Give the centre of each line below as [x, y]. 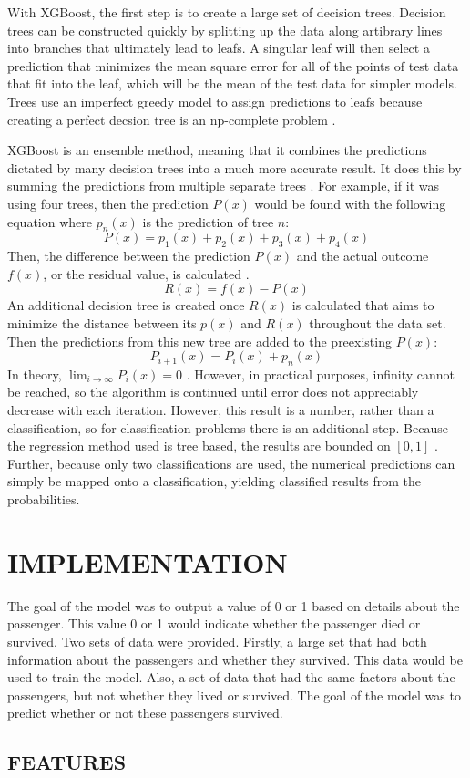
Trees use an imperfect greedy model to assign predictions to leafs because [215, 101]
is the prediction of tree [208, 221]
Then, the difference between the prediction [129, 256]
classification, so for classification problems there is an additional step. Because [228, 427]
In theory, [35, 373]
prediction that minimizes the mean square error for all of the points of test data [233, 65]
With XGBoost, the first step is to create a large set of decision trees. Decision [227, 12]
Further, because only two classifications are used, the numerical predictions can [231, 463]
